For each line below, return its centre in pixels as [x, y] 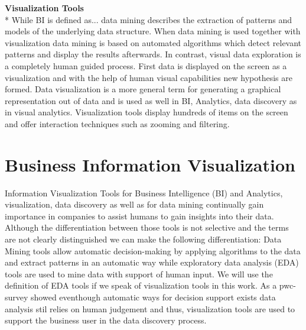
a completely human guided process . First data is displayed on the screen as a [146, 65]
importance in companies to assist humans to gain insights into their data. [139, 216]
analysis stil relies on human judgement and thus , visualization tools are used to [150, 308]
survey [17, 297]
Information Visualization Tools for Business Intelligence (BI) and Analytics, [144, 192]
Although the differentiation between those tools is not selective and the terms [147, 227]
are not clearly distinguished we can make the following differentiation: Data [143, 239]
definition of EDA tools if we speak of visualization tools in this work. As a [141, 285]
